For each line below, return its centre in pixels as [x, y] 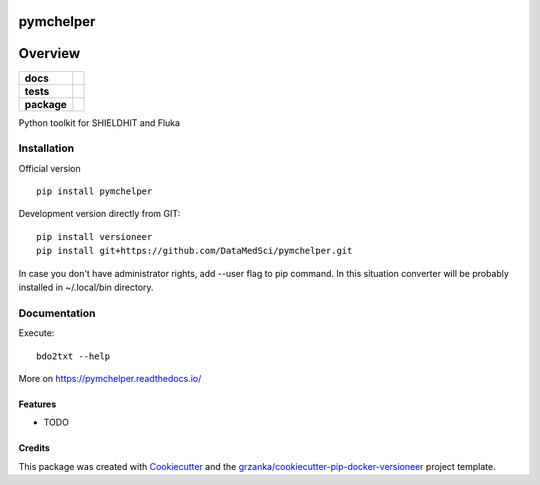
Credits [34, 448]
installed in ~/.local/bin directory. [86, 287]
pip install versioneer [94, 236]
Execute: [36, 333]
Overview [49, 53]
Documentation [57, 313]
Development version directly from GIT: [99, 214]
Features [37, 404]
